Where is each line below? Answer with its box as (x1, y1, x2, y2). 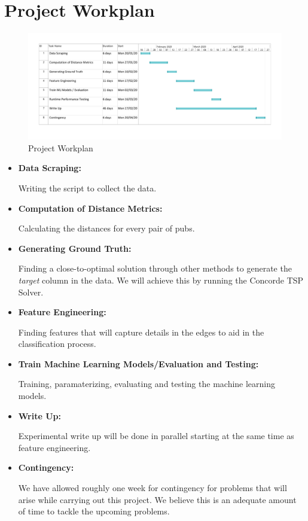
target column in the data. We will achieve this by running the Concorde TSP (18, 273, 304, 286)
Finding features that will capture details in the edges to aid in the (18, 325, 264, 338)
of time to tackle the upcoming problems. (18, 505, 170, 517)
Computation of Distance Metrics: (18, 202, 163, 214)
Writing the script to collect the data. (18, 181, 157, 194)
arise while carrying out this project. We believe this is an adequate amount (18, 493, 297, 505)
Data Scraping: (18, 162, 81, 174)
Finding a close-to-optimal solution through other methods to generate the (18, 262, 292, 275)
